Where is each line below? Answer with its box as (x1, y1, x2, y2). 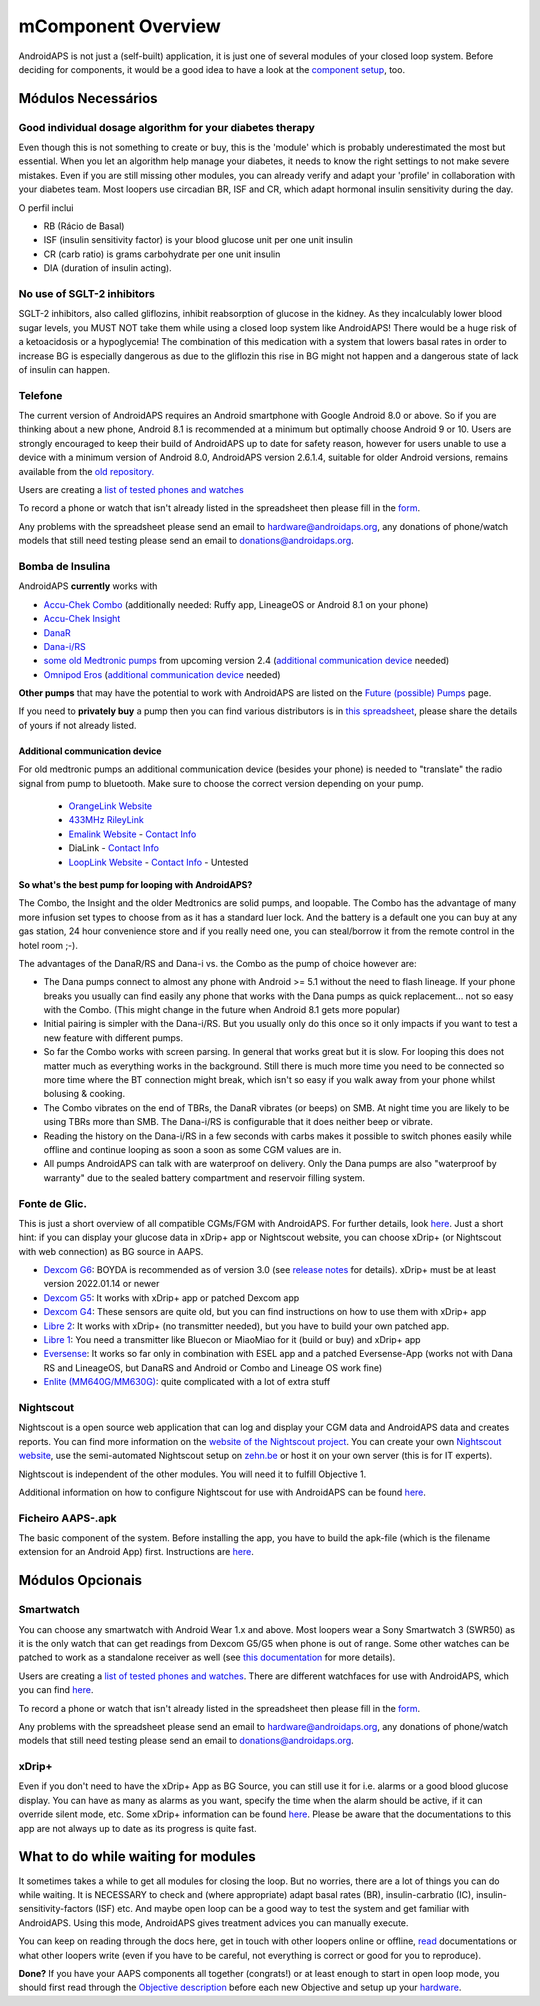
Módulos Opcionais (18, 1572, 143, 1589)
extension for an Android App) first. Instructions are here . (18, 1546, 254, 1558)
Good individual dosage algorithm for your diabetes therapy (18, 120, 315, 134)
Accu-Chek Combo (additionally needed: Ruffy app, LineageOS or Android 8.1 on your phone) (43, 598, 429, 610)
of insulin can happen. (18, 363, 110, 375)
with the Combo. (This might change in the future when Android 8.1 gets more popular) (43, 1004, 401, 1016)
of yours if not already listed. (18, 719, 137, 731)
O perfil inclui (18, 201, 74, 214)
